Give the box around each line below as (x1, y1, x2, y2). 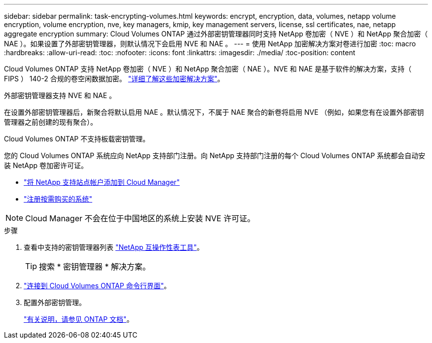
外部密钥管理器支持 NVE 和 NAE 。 (4, 91, 116, 100)
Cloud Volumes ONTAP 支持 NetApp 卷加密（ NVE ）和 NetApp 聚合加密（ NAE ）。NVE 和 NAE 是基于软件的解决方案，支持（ (4, 65, 412, 73)
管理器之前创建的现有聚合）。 (4, 118, 97, 126)
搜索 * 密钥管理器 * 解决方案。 (39, 262, 151, 272)
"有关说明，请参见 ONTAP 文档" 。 (24, 315, 134, 323)
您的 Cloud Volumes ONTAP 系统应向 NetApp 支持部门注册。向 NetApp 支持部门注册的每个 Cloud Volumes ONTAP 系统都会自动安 (4, 151, 426, 160)
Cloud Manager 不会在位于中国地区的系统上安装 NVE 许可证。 (25, 213, 255, 223)
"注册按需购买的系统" (24, 195, 93, 203)
